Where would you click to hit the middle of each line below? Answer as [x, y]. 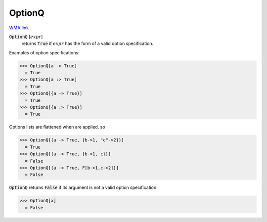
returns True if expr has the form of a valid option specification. [88, 44]
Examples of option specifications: [44, 52]
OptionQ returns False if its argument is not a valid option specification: [83, 187]
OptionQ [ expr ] [26, 37]
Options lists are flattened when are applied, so [57, 127]
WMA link [19, 28]
